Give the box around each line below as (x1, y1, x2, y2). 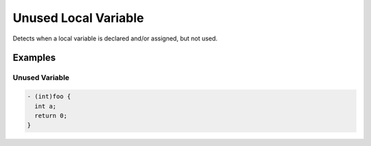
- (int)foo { (27, 93, 71, 101)
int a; (34, 102, 57, 110)
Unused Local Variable (12, 10, 144, 25)
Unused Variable (12, 73, 70, 82)
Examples (12, 52, 56, 64)
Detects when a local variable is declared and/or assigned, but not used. (12, 34, 218, 42)
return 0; (34, 112, 68, 119)
